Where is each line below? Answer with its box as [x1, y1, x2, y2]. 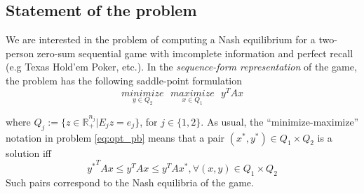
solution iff [6, 145, 52, 160]
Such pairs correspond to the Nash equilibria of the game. [6, 174, 254, 189]
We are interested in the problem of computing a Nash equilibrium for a [6, 32, 316, 47]
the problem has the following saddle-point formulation [6, 73, 243, 87]
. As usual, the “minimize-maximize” [201, 114, 359, 128]
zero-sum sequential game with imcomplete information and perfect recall [36, 45, 353, 60]
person [6, 45, 34, 60]
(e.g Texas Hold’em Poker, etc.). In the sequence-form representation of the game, [6, 59, 357, 74]
